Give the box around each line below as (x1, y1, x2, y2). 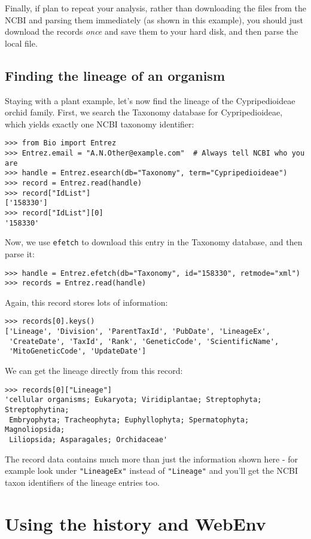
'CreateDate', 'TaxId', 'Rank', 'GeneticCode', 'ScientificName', (9, 337, 279, 346)
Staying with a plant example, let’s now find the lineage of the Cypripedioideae (5, 94, 295, 106)
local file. (5, 36, 38, 49)
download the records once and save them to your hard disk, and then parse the (5, 25, 298, 38)
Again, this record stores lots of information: (5, 296, 168, 308)
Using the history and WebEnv (5, 511, 266, 535)
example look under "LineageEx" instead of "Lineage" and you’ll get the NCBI (5, 464, 298, 477)
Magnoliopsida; (5, 425, 65, 434)
